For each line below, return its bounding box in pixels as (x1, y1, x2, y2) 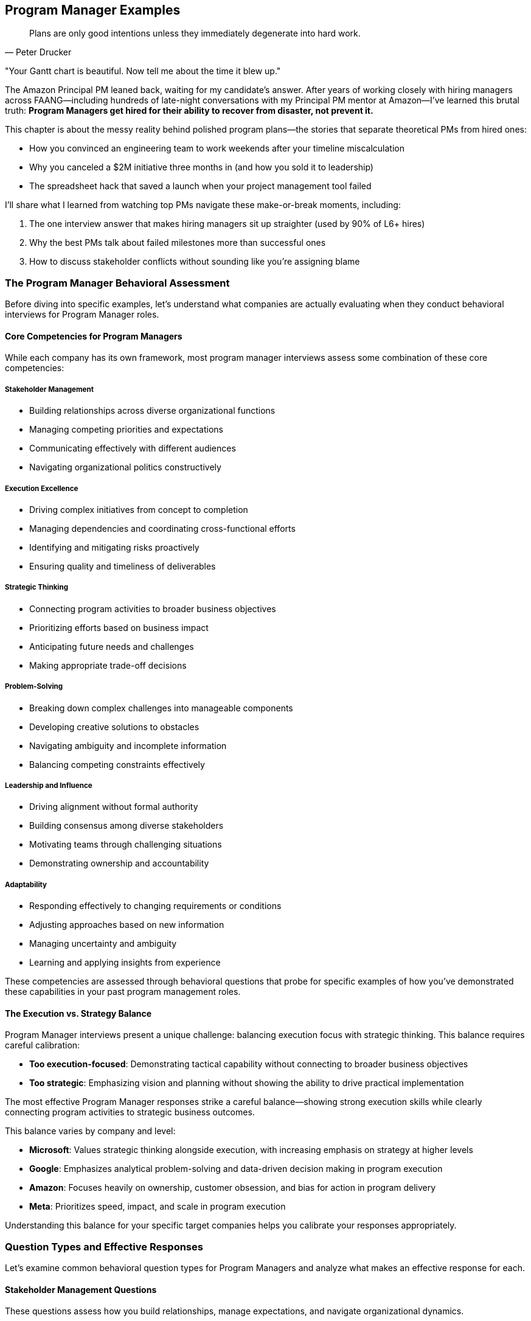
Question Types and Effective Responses (5, 1240, 203, 1253)
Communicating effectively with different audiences (29, 443, 236, 454)
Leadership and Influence (5, 781, 92, 790)
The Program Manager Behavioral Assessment (5, 276, 230, 289)
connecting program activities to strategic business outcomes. (5, 1107, 255, 1118)
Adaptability (5, 880, 47, 889)
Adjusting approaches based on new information (29, 919, 224, 930)
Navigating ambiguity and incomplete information (29, 740, 227, 751)
